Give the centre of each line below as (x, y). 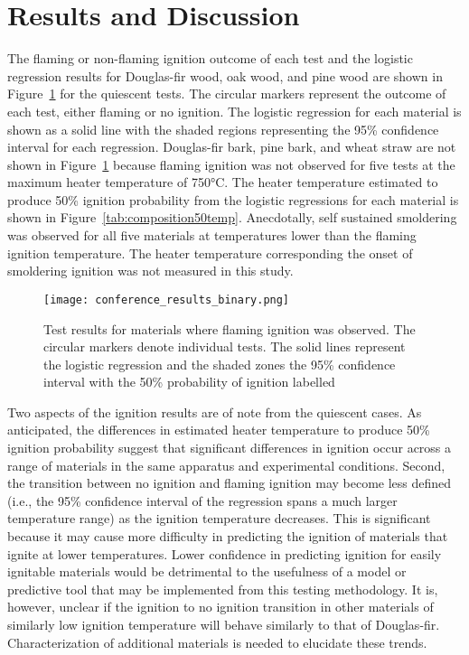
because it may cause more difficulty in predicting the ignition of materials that (228, 536)
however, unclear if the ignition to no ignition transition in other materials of (220, 607)
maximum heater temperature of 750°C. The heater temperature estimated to (223, 182)
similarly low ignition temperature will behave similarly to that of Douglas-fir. (224, 624)
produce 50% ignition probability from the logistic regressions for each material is (233, 199)
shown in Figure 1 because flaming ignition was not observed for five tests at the (231, 164)
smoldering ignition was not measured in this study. (150, 271)
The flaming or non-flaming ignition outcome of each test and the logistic (210, 58)
